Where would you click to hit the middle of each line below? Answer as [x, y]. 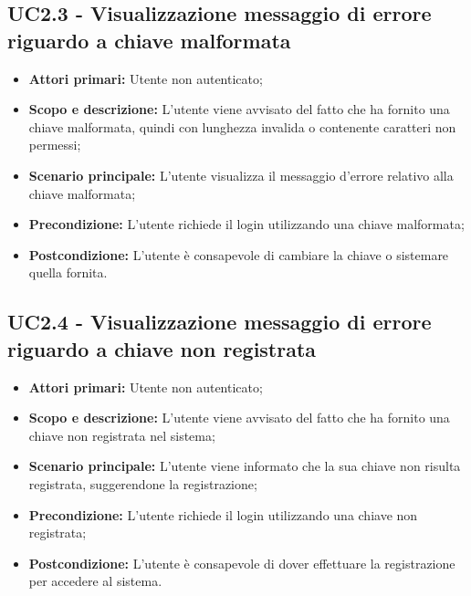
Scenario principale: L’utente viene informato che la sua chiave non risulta [245, 466]
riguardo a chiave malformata [149, 40]
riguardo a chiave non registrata [162, 348]
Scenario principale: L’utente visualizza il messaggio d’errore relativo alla [241, 175]
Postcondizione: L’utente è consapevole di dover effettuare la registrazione [242, 563]
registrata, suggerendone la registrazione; [143, 483]
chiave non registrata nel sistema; [122, 435]
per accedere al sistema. [95, 581]
